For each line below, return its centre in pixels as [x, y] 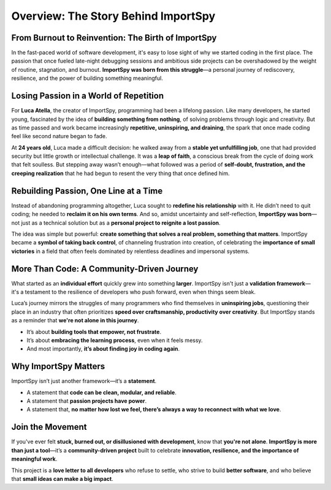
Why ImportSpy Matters [58, 366]
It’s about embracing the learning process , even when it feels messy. [115, 340]
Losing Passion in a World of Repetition [88, 96]
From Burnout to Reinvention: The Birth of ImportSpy [114, 38]
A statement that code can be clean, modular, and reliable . [102, 392]
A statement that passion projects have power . [87, 401]
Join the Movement [49, 427]
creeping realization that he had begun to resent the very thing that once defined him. [120, 173]
